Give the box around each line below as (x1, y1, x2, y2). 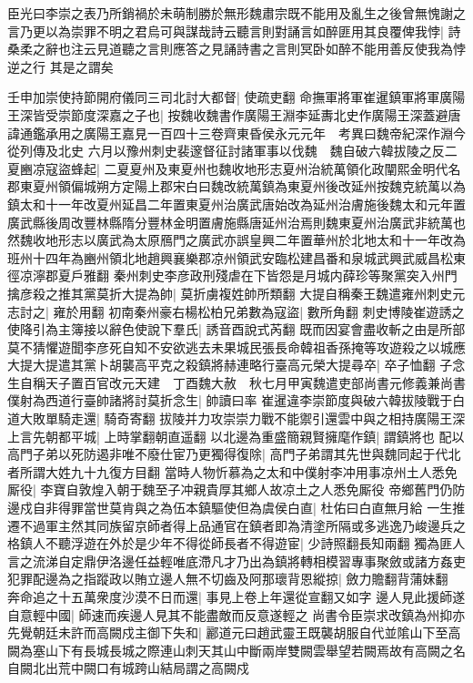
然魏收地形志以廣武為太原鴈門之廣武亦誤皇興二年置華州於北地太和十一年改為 (7, 230, 466, 250)
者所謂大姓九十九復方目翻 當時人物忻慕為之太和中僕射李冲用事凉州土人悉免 (7, 462, 458, 481)
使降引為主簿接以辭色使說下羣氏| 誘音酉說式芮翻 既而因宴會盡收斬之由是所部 (7, 320, 466, 339)
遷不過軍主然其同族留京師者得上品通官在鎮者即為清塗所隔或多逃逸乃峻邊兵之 (7, 515, 466, 535)
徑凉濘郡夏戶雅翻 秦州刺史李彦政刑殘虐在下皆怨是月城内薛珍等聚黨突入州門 (7, 266, 458, 285)
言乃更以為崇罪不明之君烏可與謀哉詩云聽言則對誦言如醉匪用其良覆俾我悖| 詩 (7, 21, 461, 40)
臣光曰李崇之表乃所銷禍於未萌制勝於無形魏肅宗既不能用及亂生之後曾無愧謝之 (7, 4, 466, 22)
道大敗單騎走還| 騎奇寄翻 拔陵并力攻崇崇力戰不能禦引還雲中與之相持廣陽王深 (7, 409, 466, 428)
